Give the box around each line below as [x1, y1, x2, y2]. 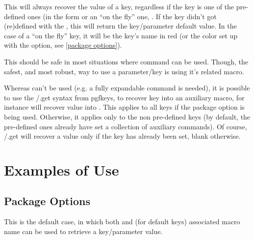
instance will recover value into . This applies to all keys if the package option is [4, 102, 245, 112]
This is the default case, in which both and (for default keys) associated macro [4, 216, 240, 227]
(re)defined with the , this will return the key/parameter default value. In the [4, 21, 237, 31]
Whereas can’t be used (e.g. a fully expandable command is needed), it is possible [4, 83, 250, 93]
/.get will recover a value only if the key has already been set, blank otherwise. [4, 131, 241, 141]
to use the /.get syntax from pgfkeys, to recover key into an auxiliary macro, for [4, 92, 245, 102]
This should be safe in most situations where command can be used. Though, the [4, 56, 248, 66]
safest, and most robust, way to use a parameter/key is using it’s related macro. [4, 66, 244, 76]
